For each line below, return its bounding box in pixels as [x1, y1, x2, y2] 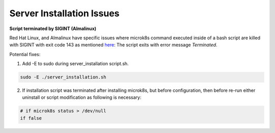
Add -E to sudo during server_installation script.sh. [22, 61, 129, 67]
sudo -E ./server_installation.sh [20, 74, 106, 80]
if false [20, 115, 42, 121]
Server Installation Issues [9, 8, 120, 19]
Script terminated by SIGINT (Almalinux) [9, 25, 97, 32]
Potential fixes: [9, 51, 41, 57]
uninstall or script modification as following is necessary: [22, 94, 142, 100]
